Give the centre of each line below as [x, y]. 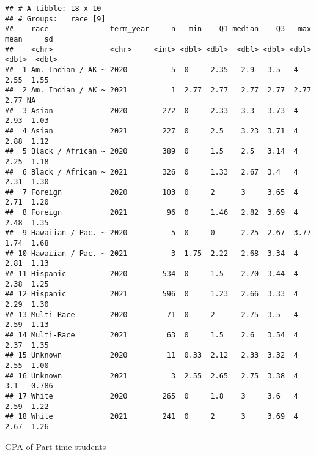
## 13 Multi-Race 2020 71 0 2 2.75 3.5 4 [152, 314]
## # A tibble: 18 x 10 [53, 9]
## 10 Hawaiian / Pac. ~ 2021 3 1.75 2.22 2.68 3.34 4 [152, 253]
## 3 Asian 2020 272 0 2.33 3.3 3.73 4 [152, 111]
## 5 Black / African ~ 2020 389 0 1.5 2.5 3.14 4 [152, 152]
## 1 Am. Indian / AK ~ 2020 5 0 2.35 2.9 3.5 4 [152, 70]
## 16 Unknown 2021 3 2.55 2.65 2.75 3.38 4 [152, 376]
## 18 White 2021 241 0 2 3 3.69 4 [152, 417]
